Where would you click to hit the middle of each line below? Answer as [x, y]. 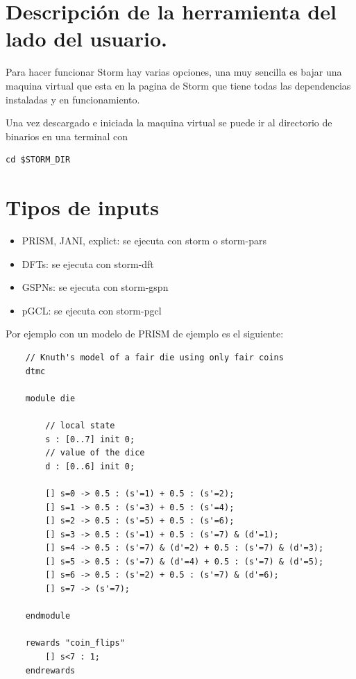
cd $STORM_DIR [38, 160]
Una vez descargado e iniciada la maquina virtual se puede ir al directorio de [169, 123]
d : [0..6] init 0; [90, 466]
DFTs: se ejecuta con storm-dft [88, 263]
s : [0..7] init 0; [90, 439]
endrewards [50, 670]
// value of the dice [95, 453]
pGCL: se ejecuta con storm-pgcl [92, 310]
